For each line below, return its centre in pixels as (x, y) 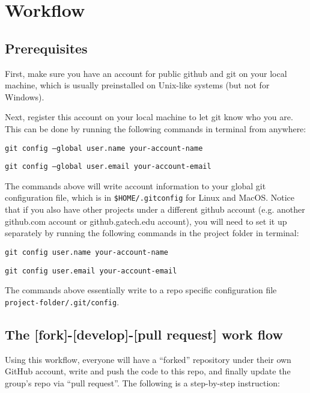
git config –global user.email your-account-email (108, 167)
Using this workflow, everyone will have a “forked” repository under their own (148, 359)
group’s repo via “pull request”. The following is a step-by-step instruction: (142, 382)
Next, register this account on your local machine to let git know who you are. (149, 117)
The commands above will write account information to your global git (135, 185)
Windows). (25, 96)
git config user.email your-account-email (91, 271)
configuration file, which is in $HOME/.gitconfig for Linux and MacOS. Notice (150, 197)
